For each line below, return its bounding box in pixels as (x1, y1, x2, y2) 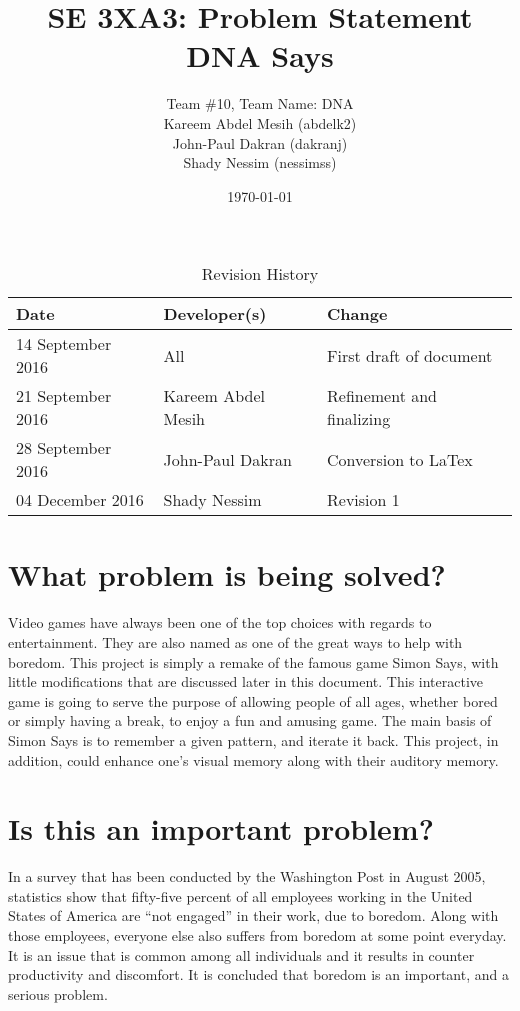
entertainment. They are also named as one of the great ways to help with (8, 632, 463, 652)
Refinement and (327, 384, 438, 408)
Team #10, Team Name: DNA (166, 93, 354, 114)
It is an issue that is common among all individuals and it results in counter (8, 944, 475, 965)
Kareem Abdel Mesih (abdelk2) (163, 112, 357, 133)
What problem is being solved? (8, 554, 446, 595)
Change (327, 302, 388, 326)
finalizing (327, 407, 391, 431)
